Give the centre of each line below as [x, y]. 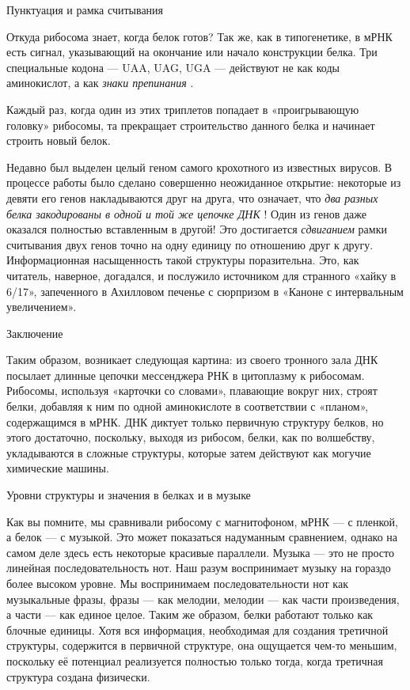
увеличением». [42, 307]
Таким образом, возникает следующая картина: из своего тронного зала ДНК [192, 360]
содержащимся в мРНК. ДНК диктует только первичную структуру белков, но [195, 421]
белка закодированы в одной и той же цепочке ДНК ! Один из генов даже [186, 213]
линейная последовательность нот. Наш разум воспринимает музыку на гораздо [199, 568]
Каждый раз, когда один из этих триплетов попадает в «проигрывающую [183, 109]
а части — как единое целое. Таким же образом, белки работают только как [190, 614]
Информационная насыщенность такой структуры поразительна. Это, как [183, 260]
